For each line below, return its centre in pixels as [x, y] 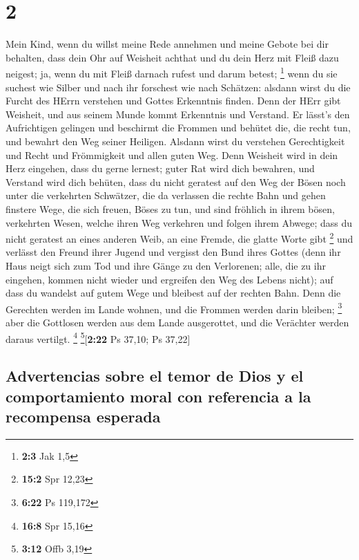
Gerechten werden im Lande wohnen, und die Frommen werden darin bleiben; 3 [174, 308]
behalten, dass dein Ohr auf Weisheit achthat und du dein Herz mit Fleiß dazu [172, 57]
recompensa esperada [83, 416]
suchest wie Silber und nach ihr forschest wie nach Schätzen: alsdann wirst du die [178, 87]
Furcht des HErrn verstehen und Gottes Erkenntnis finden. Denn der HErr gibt [173, 101]
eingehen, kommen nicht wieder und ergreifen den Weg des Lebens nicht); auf [169, 279]
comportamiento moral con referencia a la [158, 396]
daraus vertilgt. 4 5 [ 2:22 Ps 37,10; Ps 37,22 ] [98, 337]
